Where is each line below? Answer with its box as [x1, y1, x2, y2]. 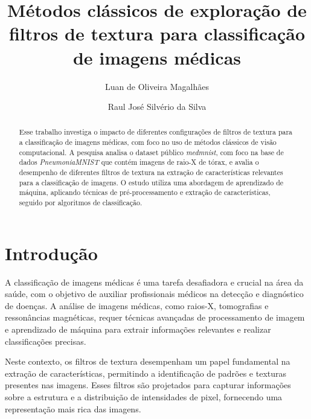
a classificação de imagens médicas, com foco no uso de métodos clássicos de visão [19, 137, 277, 147]
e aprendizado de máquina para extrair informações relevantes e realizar [5, 323, 271, 336]
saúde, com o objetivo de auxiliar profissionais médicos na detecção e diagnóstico [5, 287, 304, 300]
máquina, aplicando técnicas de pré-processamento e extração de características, [19, 187, 271, 197]
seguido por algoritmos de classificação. [19, 197, 143, 208]
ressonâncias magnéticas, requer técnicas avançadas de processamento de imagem [5, 311, 305, 324]
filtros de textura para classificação [8, 21, 306, 46]
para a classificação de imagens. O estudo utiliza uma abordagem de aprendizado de [19, 177, 284, 187]
